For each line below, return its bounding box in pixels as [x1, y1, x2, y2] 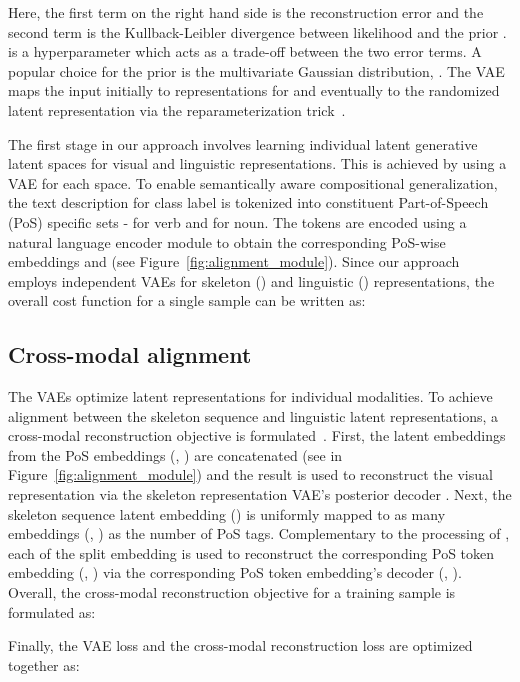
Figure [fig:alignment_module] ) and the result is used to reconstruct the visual [8, 464, 493, 485]
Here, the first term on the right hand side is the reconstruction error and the [8, 2, 484, 22]
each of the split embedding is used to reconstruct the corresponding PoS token [8, 542, 495, 563]
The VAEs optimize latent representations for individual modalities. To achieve [8, 386, 493, 407]
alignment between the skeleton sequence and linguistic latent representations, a [8, 405, 499, 426]
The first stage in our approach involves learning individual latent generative [8, 133, 478, 154]
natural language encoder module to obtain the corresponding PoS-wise [8, 231, 446, 252]
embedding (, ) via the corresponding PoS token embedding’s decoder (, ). [8, 562, 462, 583]
